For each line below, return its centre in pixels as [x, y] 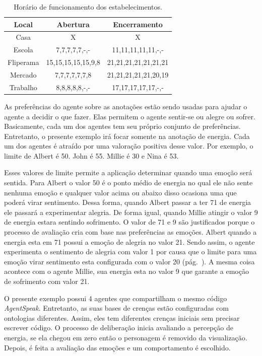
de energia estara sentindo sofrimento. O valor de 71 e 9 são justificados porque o [129, 222]
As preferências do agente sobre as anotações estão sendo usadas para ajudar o [126, 106]
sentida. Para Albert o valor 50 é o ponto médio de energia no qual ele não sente [128, 183]
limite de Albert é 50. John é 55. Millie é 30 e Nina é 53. [91, 155]
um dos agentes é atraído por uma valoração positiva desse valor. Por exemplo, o [129, 146]
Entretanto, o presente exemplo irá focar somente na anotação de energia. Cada [127, 136]
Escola [23, 50]
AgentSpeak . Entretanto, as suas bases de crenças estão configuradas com [117, 308]
